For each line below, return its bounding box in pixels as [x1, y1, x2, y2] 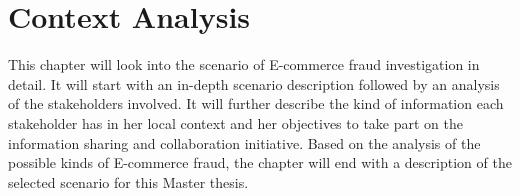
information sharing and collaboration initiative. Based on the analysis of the [8, 132, 481, 153]
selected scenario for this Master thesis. [8, 171, 249, 192]
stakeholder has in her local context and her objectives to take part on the [8, 112, 463, 133]
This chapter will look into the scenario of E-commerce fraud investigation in [8, 54, 480, 75]
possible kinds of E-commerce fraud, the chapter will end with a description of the [8, 152, 512, 173]
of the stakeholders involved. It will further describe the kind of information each [8, 93, 504, 114]
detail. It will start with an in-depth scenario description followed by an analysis [8, 73, 500, 94]
